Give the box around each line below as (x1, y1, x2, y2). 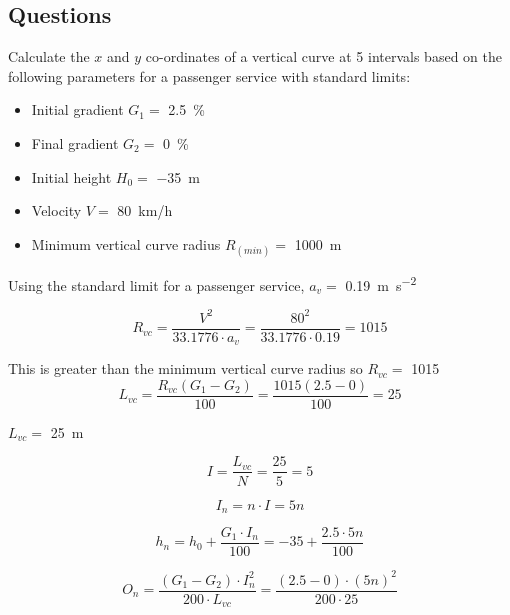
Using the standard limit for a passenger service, (8, 274, 305, 295)
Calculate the (8, 46, 90, 67)
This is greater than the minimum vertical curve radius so (8, 358, 363, 379)
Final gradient (31, 132, 119, 153)
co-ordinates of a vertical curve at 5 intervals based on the (145, 46, 502, 67)
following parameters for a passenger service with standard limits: (8, 65, 411, 86)
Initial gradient (31, 99, 124, 120)
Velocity (31, 200, 82, 221)
